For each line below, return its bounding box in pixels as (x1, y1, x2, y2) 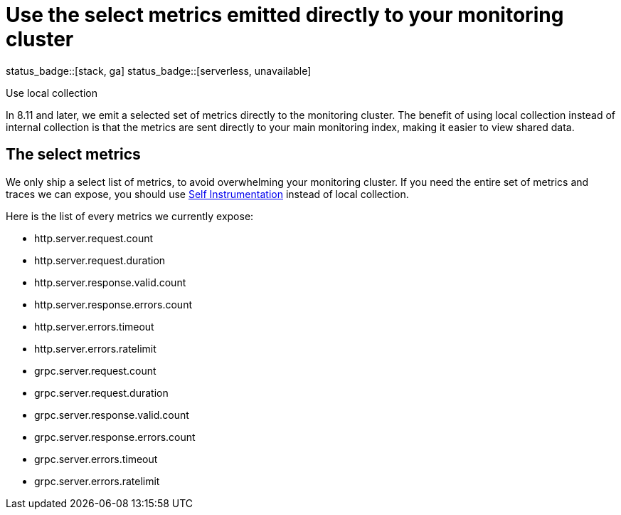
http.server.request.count (34, 232, 154, 244)
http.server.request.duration (34, 254, 166, 266)
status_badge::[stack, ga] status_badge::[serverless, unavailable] (6, 64, 312, 77)
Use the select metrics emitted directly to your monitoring (6, 3, 564, 27)
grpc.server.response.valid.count (34, 408, 189, 421)
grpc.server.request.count (34, 364, 156, 377)
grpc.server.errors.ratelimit (34, 474, 160, 487)
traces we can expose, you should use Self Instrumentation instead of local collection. (6, 187, 409, 200)
